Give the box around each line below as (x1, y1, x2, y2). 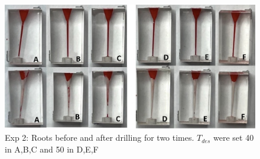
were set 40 (213, 131, 254, 144)
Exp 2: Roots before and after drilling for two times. (5, 131, 194, 144)
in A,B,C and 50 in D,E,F (5, 143, 99, 155)
